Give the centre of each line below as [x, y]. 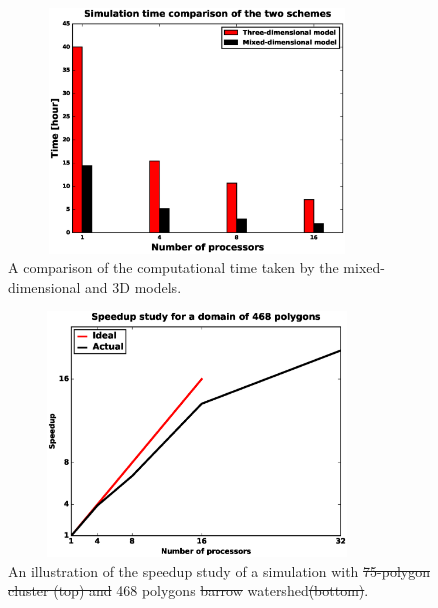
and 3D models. [133, 286]
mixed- [364, 267]
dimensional [44, 286]
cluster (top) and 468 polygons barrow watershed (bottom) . [188, 590]
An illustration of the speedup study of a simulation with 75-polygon [219, 570]
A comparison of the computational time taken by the [173, 267]
